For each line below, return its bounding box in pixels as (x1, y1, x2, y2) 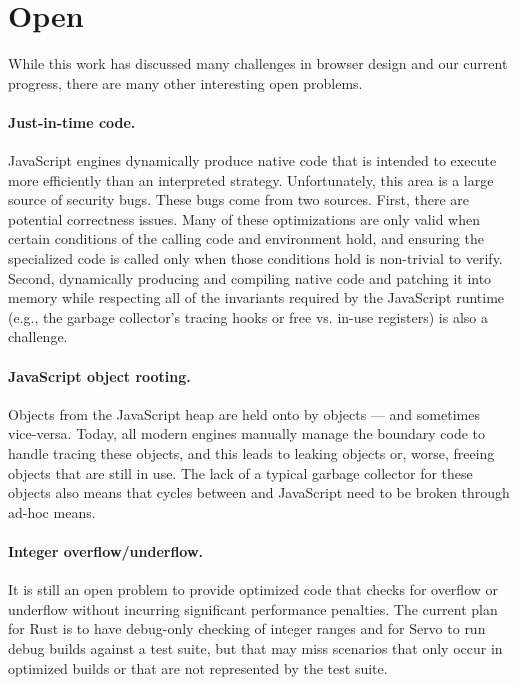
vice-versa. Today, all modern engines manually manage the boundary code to (8, 423, 486, 444)
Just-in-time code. (8, 111, 136, 132)
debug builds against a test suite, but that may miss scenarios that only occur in (8, 637, 503, 658)
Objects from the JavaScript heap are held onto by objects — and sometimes (8, 403, 480, 424)
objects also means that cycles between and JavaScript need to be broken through (8, 482, 510, 503)
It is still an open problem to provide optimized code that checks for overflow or (8, 579, 499, 600)
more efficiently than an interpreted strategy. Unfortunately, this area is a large (8, 169, 494, 190)
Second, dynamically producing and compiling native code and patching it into (8, 267, 492, 288)
